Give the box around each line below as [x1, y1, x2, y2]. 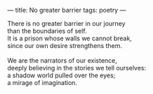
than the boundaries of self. [7, 27, 88, 35]
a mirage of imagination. [7, 79, 78, 86]
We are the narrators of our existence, [7, 56, 118, 65]
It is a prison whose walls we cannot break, [7, 34, 132, 42]
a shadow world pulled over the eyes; [7, 71, 116, 79]
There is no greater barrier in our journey [7, 19, 126, 27]
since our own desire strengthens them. [7, 42, 123, 49]
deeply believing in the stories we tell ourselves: [7, 64, 147, 72]
